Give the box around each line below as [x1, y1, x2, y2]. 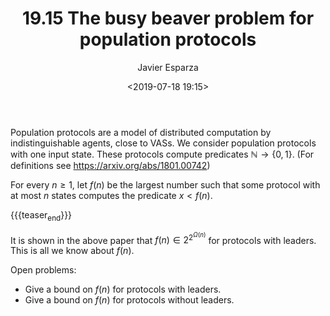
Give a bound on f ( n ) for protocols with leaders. [24, 283, 222, 296]
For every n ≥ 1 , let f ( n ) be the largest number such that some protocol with [10, 178, 321, 191]
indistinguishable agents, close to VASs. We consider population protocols [10, 137, 317, 149]
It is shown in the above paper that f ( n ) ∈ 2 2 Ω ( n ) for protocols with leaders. [10, 230, 317, 246]
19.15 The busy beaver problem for [21, 7, 315, 30]
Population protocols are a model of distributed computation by [10, 126, 272, 138]
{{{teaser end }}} [10, 208, 73, 223]
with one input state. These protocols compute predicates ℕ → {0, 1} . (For [10, 148, 315, 160]
